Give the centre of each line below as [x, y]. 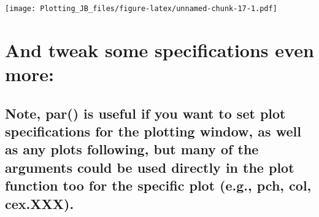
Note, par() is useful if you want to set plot [145, 113]
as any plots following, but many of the [132, 149]
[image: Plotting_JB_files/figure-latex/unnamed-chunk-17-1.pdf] [141, 9]
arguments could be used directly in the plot [150, 167]
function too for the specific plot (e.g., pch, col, [158, 185]
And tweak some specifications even [159, 49]
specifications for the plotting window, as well [153, 131]
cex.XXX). [40, 203]
